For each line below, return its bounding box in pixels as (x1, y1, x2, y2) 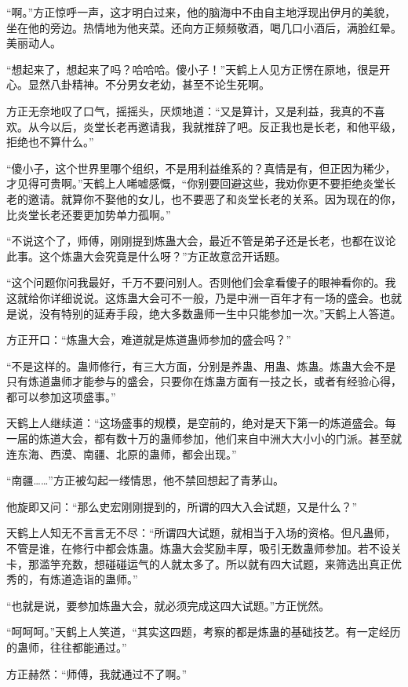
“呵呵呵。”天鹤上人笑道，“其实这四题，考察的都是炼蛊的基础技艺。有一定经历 (6, 623, 401, 640)
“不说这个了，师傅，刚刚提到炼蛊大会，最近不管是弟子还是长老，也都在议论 (6, 232, 396, 249)
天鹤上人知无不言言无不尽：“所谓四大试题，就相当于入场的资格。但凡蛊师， (6, 524, 396, 541)
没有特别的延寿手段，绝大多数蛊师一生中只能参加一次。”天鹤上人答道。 (38, 305, 402, 321)
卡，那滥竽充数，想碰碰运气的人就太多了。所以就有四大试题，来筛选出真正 (6, 555, 391, 572)
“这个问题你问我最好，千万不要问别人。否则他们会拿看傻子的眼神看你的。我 (6, 274, 396, 291)
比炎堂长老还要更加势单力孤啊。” (6, 206, 171, 222)
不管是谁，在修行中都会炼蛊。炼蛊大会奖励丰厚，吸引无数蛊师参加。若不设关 (6, 540, 402, 557)
